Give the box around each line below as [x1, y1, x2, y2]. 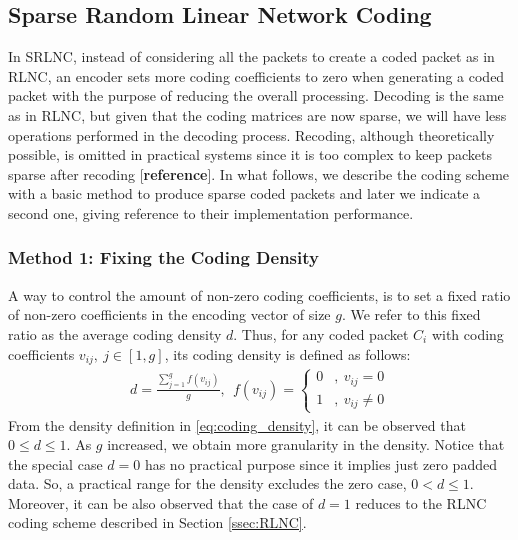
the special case [8, 453, 103, 474]
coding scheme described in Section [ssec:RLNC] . [8, 512, 307, 533]
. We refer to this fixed [341, 304, 481, 325]
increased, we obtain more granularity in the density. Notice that [107, 434, 505, 455]
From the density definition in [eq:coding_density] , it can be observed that [8, 414, 466, 435]
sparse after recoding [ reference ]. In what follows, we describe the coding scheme [8, 163, 510, 184]
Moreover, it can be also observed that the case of [8, 492, 314, 513]
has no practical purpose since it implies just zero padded [144, 453, 497, 474]
